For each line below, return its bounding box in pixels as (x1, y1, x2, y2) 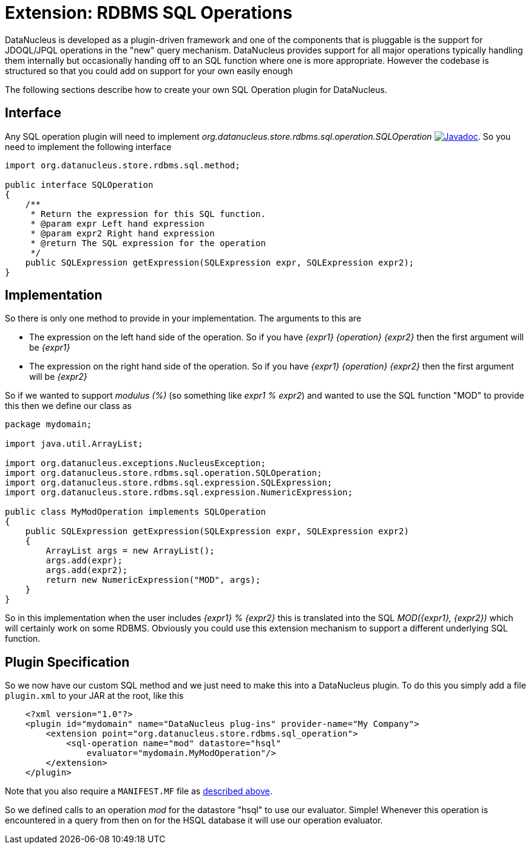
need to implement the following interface (5, 141, 172, 152)
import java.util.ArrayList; (5, 439, 143, 449)
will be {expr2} (29, 371, 87, 382)
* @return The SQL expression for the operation (30, 238, 266, 248)
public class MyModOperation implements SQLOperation (5, 507, 266, 517)
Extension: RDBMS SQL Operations (5, 2, 293, 23)
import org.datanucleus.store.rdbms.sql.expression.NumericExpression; (5, 487, 353, 498)
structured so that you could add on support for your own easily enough (5, 65, 293, 76)
